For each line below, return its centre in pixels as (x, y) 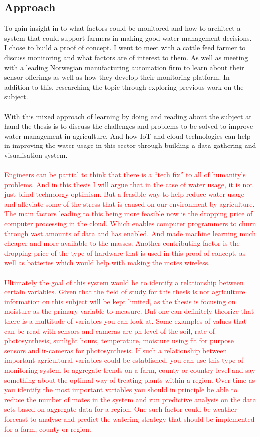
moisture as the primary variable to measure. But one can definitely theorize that (129, 311)
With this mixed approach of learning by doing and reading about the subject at (128, 116)
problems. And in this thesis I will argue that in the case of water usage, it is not (129, 184)
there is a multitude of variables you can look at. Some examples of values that (126, 321)
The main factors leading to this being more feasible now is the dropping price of (129, 214)
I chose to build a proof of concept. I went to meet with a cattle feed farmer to (125, 48)
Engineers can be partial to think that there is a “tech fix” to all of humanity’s (125, 175)
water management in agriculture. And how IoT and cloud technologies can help (128, 135)
